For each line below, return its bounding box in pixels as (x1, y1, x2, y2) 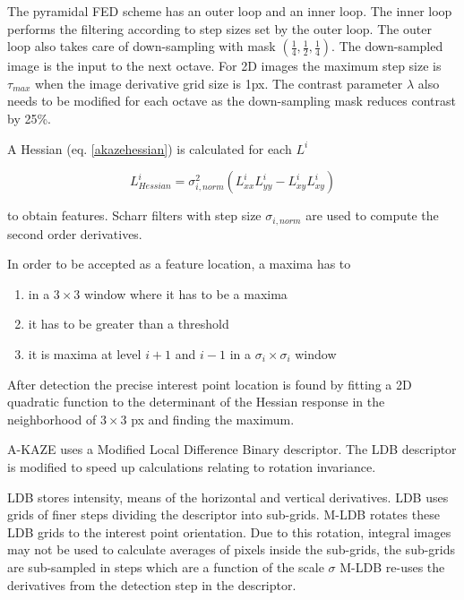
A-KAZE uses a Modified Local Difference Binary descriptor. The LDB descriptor (7, 440, 457, 459)
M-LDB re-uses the (339, 557, 445, 576)
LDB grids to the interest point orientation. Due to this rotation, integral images (7, 522, 451, 541)
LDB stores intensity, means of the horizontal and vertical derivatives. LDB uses (7, 487, 449, 506)
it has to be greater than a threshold (28, 314, 229, 333)
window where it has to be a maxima (84, 284, 288, 303)
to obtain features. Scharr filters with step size (7, 206, 262, 225)
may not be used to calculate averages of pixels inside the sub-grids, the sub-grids (7, 540, 456, 559)
